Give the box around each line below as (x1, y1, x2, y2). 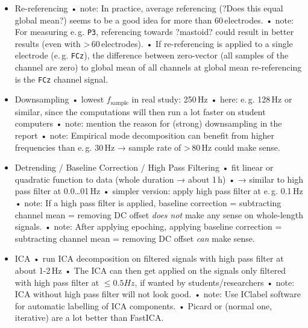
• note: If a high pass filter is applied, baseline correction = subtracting (14, 196, 281, 209)
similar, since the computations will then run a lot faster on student (14, 105, 266, 118)
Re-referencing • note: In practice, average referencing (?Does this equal (14, 2, 283, 14)
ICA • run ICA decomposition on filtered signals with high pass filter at (14, 252, 284, 265)
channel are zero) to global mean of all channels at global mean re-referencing (14, 61, 302, 74)
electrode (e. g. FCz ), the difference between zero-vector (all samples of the (14, 49, 289, 61)
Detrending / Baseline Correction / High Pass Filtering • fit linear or (14, 161, 274, 174)
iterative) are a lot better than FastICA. (14, 311, 164, 324)
